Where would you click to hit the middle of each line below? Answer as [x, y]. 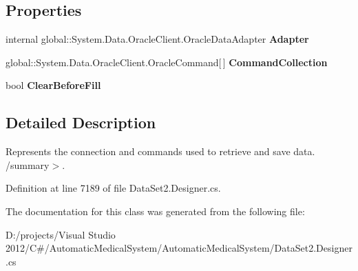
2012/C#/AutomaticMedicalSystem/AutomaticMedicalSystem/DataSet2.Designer [179, 248]
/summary [28, 164]
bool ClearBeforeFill [53, 85]
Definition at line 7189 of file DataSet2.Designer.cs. [113, 188]
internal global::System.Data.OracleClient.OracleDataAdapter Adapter [157, 39]
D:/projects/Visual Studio [61, 234]
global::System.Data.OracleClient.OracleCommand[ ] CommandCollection [167, 62]
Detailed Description [81, 122]
